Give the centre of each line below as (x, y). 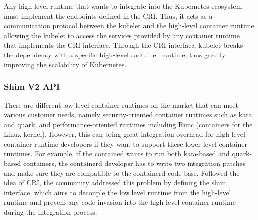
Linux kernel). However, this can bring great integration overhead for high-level (125, 134)
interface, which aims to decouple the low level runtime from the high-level (118, 192)
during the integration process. (51, 211)
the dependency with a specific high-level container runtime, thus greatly (115, 54)
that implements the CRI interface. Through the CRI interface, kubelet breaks (124, 45)
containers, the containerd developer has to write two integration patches (134, 163)
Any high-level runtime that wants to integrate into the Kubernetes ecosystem (123, 6)
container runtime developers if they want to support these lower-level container (126, 143)
